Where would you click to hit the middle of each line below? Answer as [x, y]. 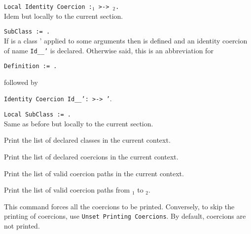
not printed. [22, 225]
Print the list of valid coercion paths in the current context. [94, 173]
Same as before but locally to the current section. [79, 123]
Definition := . [31, 66]
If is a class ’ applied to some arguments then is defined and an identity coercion [126, 40]
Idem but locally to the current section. [64, 16]
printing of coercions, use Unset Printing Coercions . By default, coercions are [125, 216]
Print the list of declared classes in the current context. [87, 140]
